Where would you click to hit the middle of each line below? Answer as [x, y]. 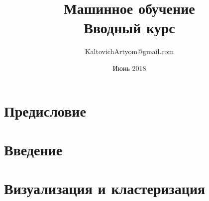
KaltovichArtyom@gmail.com [129, 51]
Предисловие [45, 110]
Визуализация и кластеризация [105, 188]
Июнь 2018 [129, 68]
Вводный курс [129, 28]
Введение [33, 149]
